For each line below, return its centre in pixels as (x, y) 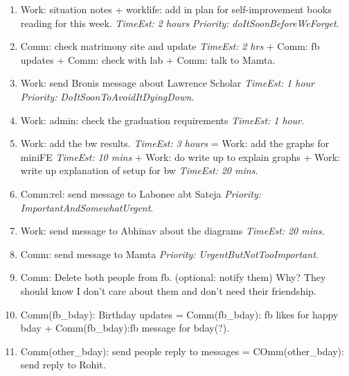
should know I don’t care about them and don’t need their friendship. (168, 290)
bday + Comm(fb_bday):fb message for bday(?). (125, 328)
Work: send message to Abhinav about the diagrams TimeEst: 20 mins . (172, 231)
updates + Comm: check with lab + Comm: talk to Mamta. (148, 59)
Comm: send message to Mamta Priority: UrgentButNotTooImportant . (169, 254)
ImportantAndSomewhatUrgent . (87, 207)
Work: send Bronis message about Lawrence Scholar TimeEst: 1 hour (167, 83)
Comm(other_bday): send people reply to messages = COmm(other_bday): (182, 351)
